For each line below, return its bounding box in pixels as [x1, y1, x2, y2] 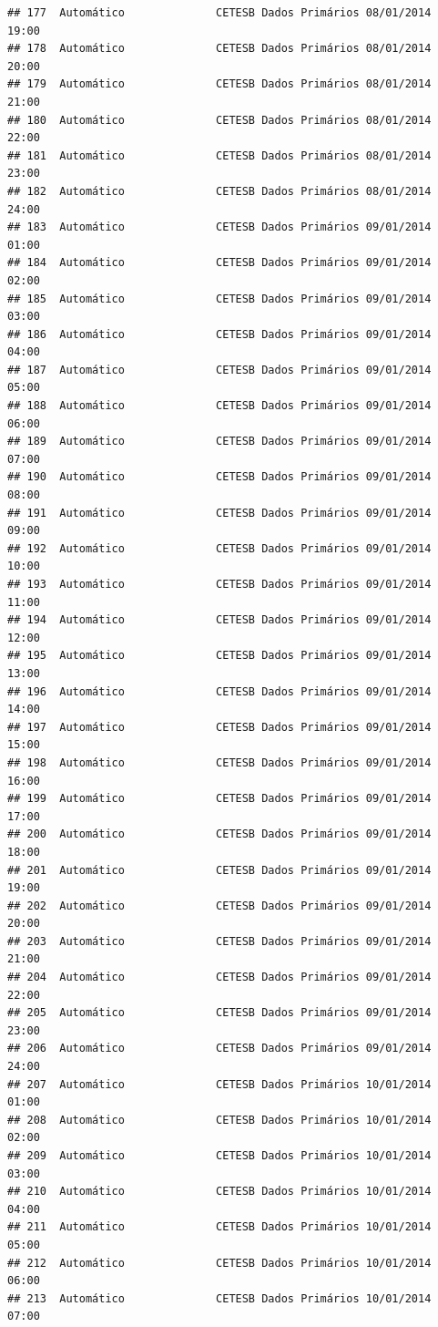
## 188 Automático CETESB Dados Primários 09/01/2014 [7, 399, 432, 413]
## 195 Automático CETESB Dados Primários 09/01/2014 [7, 649, 432, 663]
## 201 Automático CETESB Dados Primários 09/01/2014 [7, 863, 432, 877]
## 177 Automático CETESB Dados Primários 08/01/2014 [7, 6, 432, 19]
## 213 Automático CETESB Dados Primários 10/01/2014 [7, 1291, 432, 1305]
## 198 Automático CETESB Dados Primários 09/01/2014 [7, 756, 432, 769]
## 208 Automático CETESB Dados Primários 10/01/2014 [7, 1113, 432, 1126]
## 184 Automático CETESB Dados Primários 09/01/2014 [7, 256, 432, 270]
